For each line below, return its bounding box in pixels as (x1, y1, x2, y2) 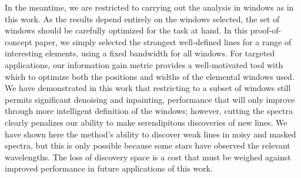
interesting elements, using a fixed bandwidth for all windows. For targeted (5, 47, 275, 59)
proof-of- (250, 24, 282, 36)
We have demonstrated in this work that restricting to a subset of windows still (5, 82, 291, 94)
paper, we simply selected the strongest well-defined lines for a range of (35, 35, 292, 48)
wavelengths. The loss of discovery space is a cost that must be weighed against (5, 150, 291, 163)
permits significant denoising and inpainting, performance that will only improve (5, 93, 295, 105)
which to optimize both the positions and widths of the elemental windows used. (5, 70, 295, 82)
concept (5, 35, 32, 48)
